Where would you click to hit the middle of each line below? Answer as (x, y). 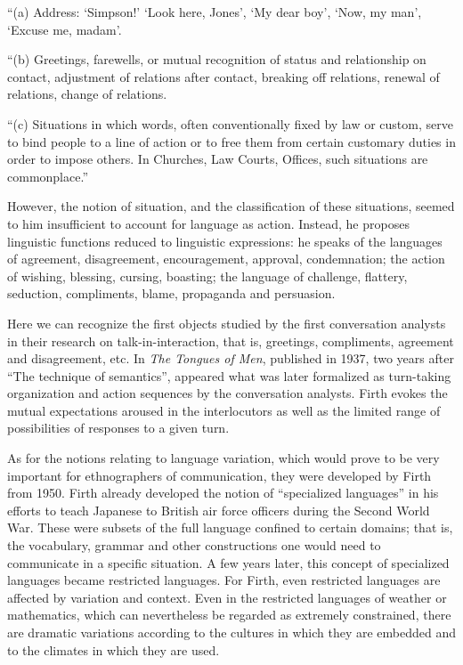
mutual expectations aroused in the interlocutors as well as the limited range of (224, 410)
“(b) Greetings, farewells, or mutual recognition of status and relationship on (217, 59)
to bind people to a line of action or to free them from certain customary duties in (231, 141)
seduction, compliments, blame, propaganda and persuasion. (171, 293)
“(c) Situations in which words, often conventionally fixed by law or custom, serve (230, 123)
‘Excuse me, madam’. (65, 29)
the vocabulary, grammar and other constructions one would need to (194, 545)
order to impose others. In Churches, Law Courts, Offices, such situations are (218, 159)
